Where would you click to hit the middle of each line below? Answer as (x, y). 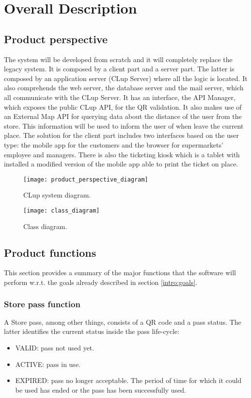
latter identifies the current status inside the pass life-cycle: (92, 331)
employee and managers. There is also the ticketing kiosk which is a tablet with (122, 154)
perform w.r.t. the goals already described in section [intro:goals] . (101, 282)
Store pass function (42, 304)
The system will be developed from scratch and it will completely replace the (118, 59)
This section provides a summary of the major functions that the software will (120, 273)
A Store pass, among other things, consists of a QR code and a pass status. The (123, 322)
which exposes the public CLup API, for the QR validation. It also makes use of (123, 107)
